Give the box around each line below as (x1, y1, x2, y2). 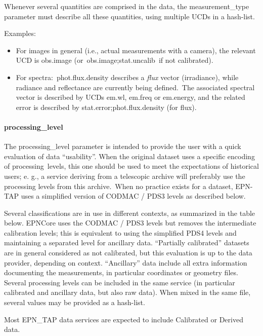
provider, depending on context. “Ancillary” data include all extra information (4, 257, 247, 268)
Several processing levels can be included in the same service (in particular (4, 277, 235, 287)
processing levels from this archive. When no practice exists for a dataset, (4, 180, 233, 191)
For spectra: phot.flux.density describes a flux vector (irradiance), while (16, 71, 239, 82)
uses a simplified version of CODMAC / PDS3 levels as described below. (21, 191, 246, 201)
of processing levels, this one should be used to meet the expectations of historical (4, 161, 259, 171)
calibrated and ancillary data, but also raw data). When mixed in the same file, (4, 287, 251, 297)
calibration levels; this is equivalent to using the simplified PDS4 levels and (4, 227, 237, 238)
